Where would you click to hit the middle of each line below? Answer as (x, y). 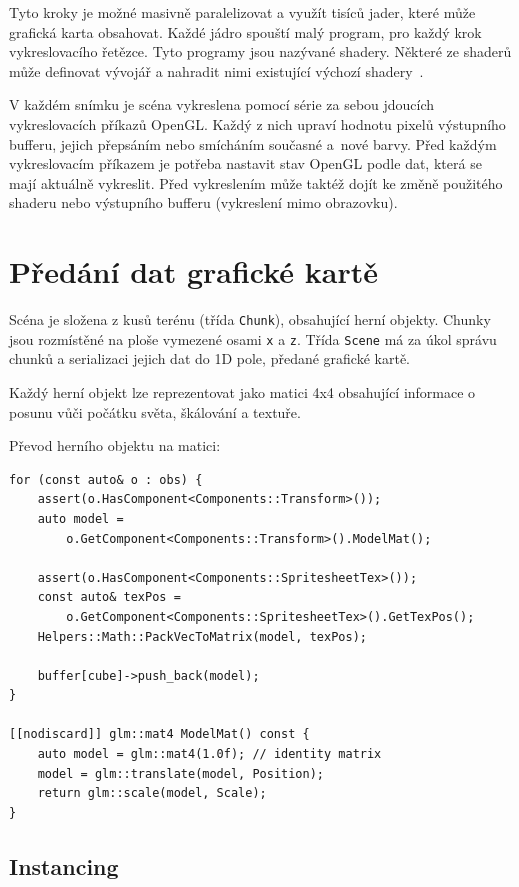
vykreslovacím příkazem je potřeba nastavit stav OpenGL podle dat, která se (245, 163)
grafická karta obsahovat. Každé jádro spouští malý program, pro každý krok (245, 31)
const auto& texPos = (109, 597)
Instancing (64, 865)
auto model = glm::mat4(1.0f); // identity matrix (209, 754)
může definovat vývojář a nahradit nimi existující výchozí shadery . (216, 70)
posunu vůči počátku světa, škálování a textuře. (155, 411)
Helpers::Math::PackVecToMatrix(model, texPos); (202, 636)
